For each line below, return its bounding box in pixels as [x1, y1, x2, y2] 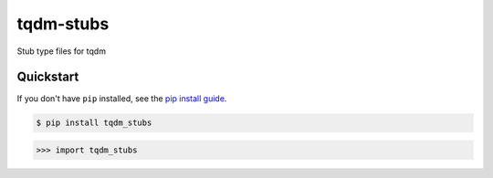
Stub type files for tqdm [16, 46, 107, 57]
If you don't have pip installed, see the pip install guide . [16, 93, 227, 104]
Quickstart [16, 69, 79, 85]
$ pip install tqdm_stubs [36, 118, 152, 128]
